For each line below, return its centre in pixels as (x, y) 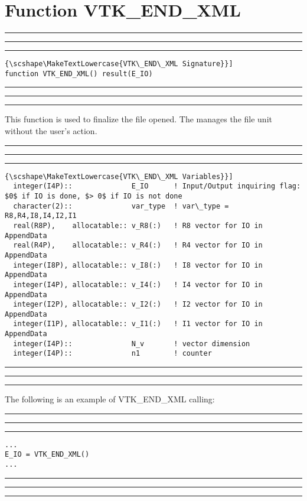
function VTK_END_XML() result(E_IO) (79, 74)
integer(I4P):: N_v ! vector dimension (132, 344)
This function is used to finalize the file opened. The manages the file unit (138, 119)
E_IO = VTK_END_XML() (47, 455)
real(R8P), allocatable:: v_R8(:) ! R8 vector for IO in (138, 225)
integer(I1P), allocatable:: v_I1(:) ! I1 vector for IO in (138, 324)
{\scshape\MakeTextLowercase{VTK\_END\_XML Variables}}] (119, 176)
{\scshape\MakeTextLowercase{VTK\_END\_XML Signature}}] (119, 64)
